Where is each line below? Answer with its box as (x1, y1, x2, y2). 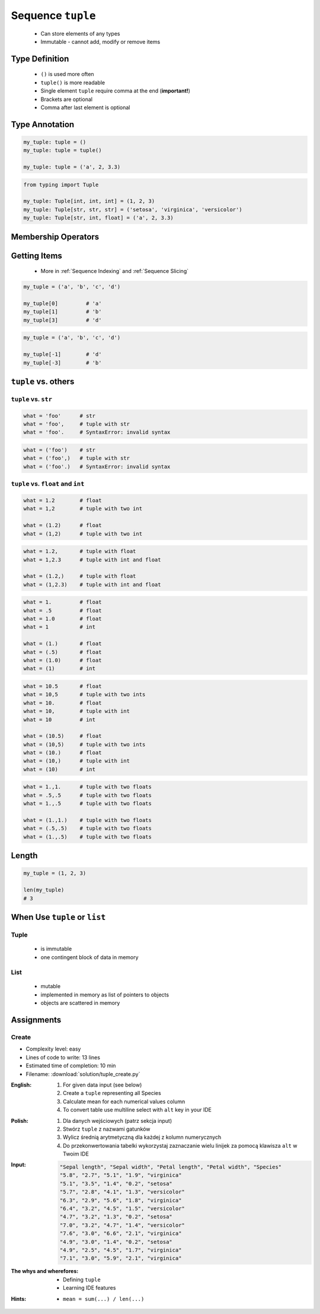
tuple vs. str (11, 395, 53, 403)
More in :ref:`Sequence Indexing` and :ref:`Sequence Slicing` (40, 268, 189, 275)
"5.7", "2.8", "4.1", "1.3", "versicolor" (59, 1189, 185, 1195)
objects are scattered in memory (40, 999, 120, 1007)
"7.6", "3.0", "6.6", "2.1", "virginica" (59, 1230, 182, 1237)
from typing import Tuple (23, 181, 99, 188)
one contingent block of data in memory (40, 953, 139, 961)
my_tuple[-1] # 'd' (23, 351, 102, 358)
